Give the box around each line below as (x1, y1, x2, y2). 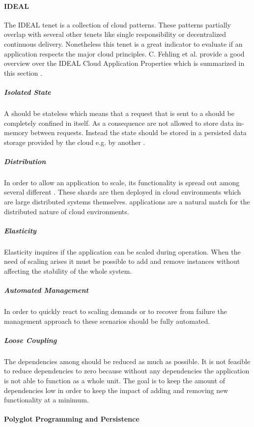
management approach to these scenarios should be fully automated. (4, 315, 210, 326)
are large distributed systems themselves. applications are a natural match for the (4, 197, 250, 207)
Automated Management (4, 285, 88, 295)
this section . (4, 67, 42, 78)
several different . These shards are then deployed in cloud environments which (4, 187, 241, 197)
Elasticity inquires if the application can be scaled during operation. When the (4, 246, 241, 256)
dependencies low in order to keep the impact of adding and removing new (4, 385, 228, 395)
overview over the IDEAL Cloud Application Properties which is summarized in (4, 58, 245, 68)
